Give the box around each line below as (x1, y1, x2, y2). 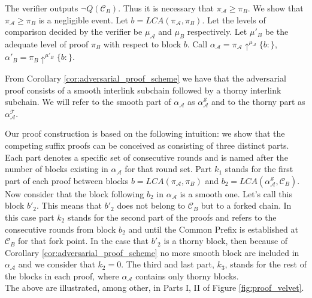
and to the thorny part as (211, 95, 305, 108)
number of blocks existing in (5, 162, 108, 175)
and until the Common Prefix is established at (128, 222, 298, 235)
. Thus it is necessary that (118, 2, 214, 14)
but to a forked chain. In (201, 199, 292, 212)
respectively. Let (187, 25, 247, 38)
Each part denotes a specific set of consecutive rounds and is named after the (5, 150, 288, 163)
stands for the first (225, 162, 293, 175)
